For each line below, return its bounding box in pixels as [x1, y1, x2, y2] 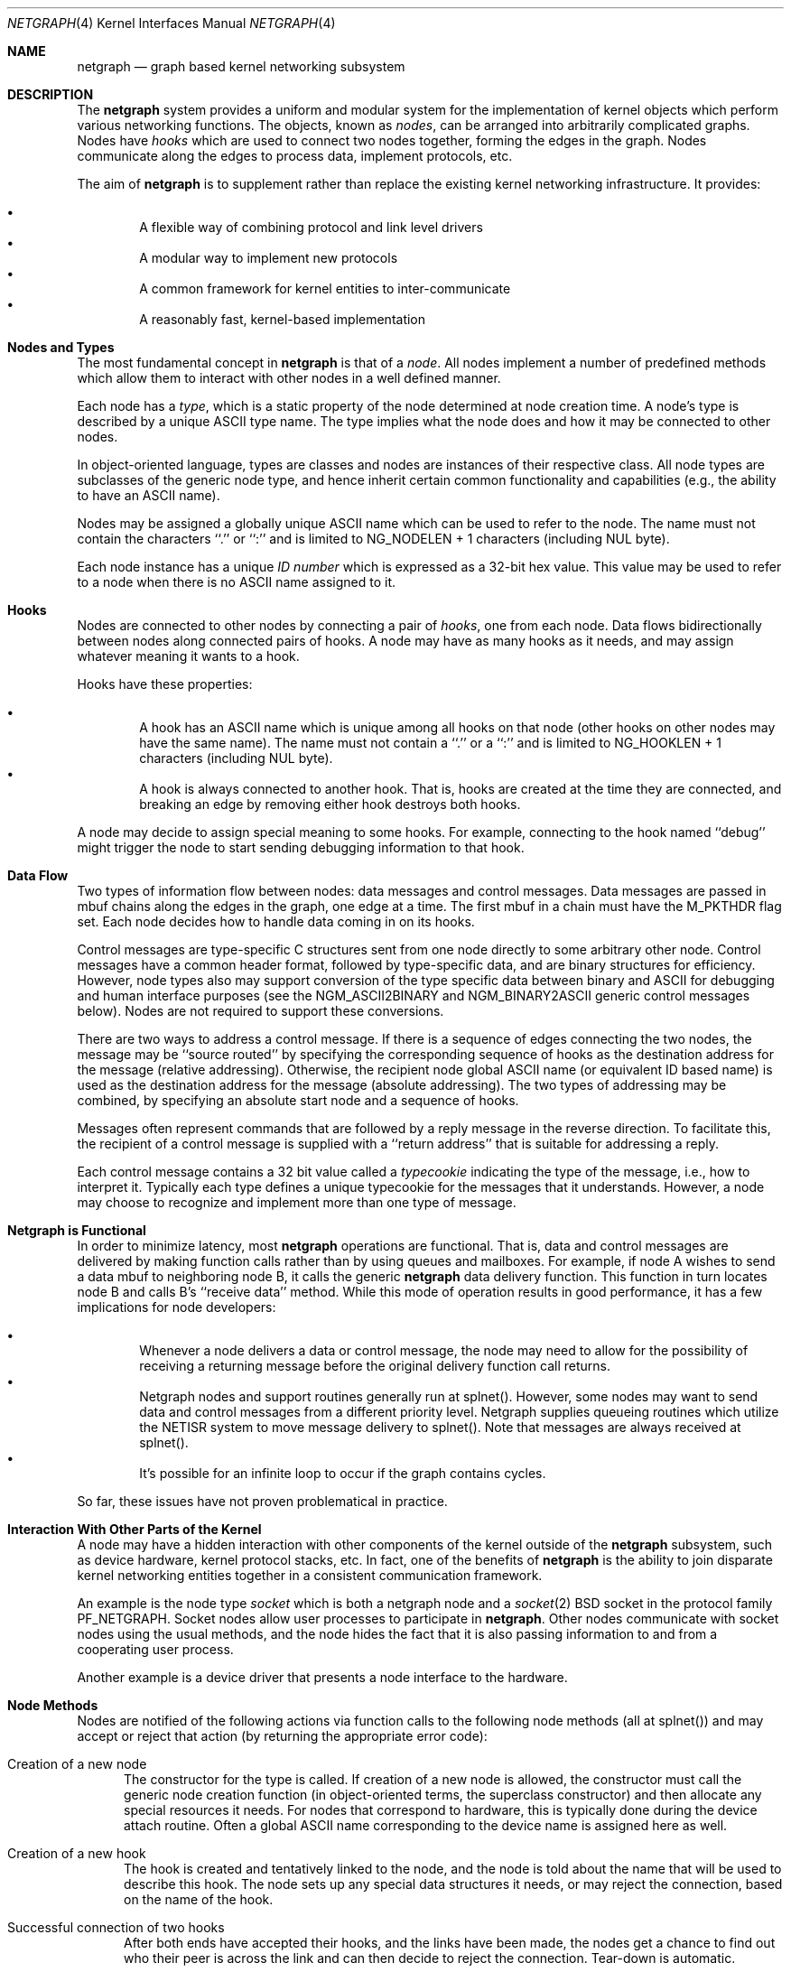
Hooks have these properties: [77, 676, 253, 692]
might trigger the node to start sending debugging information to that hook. [77, 840, 525, 855]
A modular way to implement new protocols [139, 250, 398, 265]
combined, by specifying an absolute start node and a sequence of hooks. [77, 1093, 519, 1108]
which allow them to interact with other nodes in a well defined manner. [77, 370, 501, 386]
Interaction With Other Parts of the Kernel [7, 1521, 262, 1537]
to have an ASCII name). [77, 488, 220, 503]
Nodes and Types [7, 340, 115, 355]
